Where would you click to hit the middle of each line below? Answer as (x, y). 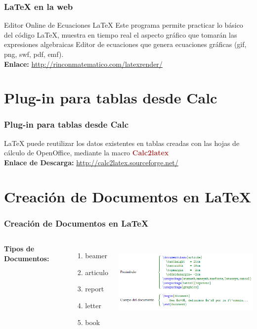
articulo (97, 272)
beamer (96, 256)
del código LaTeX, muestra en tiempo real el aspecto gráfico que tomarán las (121, 34)
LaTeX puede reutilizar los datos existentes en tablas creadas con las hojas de (122, 143)
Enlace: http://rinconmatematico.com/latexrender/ (83, 64)
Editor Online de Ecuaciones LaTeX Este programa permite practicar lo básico (124, 25)
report (95, 289)
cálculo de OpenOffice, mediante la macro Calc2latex (86, 153)
